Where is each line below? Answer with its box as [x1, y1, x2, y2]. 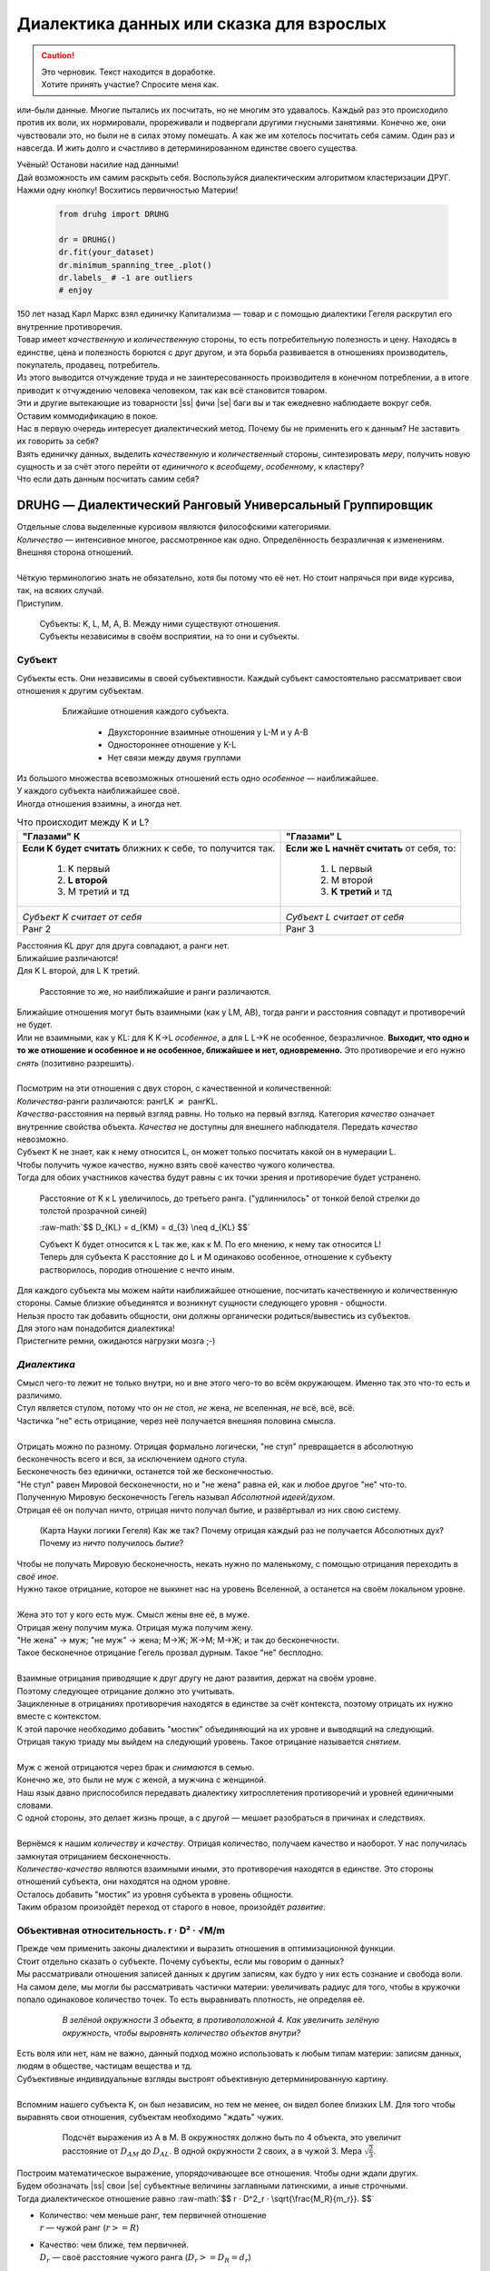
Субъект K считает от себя [22, 910, 142, 923]
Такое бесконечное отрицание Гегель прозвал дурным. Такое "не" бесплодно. [16, 1647, 324, 1658]
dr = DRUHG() [58, 234, 117, 244]
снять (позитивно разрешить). [16, 1057, 135, 1068]
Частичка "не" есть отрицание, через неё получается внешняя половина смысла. [16, 1415, 336, 1426]
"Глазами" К [22, 829, 81, 842]
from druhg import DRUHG [58, 209, 170, 220]
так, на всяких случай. [16, 585, 104, 596]
